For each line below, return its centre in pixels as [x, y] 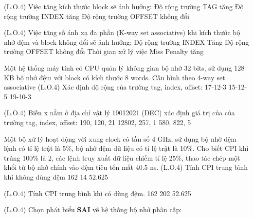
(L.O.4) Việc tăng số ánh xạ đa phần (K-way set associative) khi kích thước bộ [122, 32]
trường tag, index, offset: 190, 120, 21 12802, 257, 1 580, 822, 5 [98, 122]
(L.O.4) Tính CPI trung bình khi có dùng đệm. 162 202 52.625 [98, 193]
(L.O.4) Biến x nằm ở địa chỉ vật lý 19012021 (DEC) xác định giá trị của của [119, 113]
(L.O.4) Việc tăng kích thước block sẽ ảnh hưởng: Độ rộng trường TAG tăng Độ [124, 6]
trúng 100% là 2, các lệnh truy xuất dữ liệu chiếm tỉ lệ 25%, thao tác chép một [122, 157]
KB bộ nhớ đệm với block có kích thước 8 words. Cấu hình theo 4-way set [115, 77]
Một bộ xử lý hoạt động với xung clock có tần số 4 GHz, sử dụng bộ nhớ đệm [120, 138]
